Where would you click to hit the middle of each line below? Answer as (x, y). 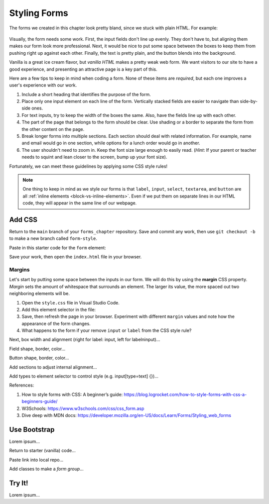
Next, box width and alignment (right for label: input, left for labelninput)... (85, 340)
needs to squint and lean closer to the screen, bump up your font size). (94, 157)
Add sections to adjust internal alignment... (53, 367)
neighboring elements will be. (39, 294)
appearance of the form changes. (56, 323)
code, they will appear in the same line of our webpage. (80, 203)
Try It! (19, 483)
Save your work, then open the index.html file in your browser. (75, 257)
